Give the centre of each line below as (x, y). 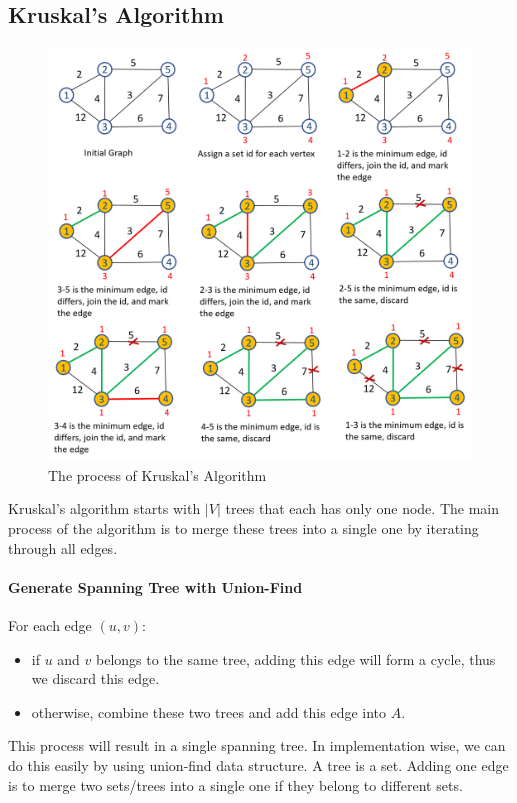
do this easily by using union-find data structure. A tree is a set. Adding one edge (258, 765)
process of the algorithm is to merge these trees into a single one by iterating (243, 528)
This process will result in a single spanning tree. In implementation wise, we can (257, 745)
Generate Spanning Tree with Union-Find (155, 586)
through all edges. (63, 547)
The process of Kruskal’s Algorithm (157, 474)
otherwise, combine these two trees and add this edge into (209, 711)
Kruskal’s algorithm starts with (104, 508)
